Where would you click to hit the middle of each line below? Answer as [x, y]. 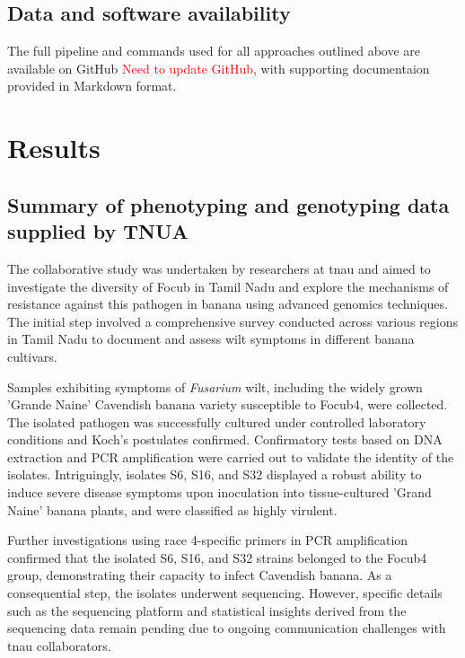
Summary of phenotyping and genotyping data [228, 204]
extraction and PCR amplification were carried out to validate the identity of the [231, 456]
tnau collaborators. [59, 645]
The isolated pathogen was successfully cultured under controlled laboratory [217, 421]
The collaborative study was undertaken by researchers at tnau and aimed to [219, 268]
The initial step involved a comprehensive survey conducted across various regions [232, 321]
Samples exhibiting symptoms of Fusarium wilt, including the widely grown [215, 386]
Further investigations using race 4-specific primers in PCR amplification [208, 540]
